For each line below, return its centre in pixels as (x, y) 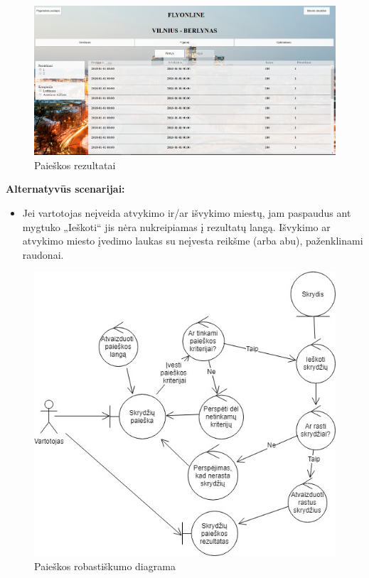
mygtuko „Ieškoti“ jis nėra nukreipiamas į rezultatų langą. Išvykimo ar (176, 226)
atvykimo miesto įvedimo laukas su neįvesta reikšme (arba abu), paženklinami (193, 241)
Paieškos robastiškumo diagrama (105, 566)
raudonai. (43, 254)
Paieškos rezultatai (75, 165)
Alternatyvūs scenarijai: (65, 189)
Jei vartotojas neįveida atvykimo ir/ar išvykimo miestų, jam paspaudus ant (187, 212)
